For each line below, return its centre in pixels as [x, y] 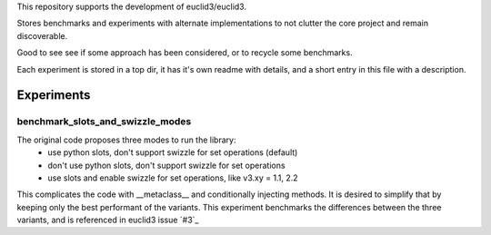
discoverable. [42, 35]
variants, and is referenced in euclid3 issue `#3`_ [108, 220]
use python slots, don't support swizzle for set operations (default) [173, 152]
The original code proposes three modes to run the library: [126, 140]
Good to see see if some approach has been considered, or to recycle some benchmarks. [185, 53]
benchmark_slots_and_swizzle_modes [104, 122]
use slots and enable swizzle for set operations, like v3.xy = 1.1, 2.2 [173, 178]
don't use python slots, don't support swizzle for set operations [166, 165]
